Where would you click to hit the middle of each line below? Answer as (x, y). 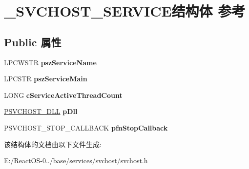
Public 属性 (33, 42)
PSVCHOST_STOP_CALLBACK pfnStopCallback (86, 127)
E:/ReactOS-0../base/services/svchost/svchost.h (76, 160)
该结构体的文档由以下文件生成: (53, 144)
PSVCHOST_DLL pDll (41, 111)
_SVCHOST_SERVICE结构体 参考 (125, 11)
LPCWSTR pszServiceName (50, 62)
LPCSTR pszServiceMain (46, 79)
